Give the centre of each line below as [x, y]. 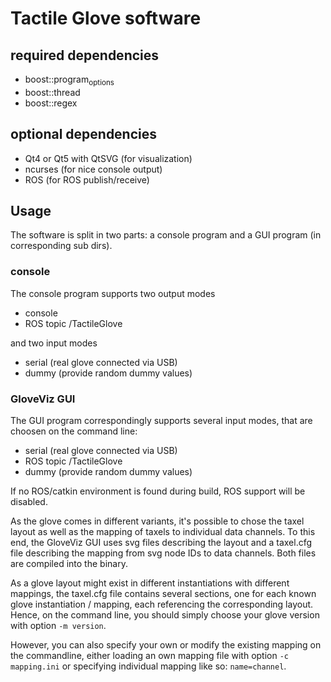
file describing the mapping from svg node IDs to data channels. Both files [163, 553]
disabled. [29, 502]
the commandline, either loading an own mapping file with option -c [149, 656]
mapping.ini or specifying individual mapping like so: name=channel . [148, 666]
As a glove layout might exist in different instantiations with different [150, 583]
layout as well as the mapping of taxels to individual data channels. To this [163, 532]
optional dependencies [84, 134]
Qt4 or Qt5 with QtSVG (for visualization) [108, 158]
